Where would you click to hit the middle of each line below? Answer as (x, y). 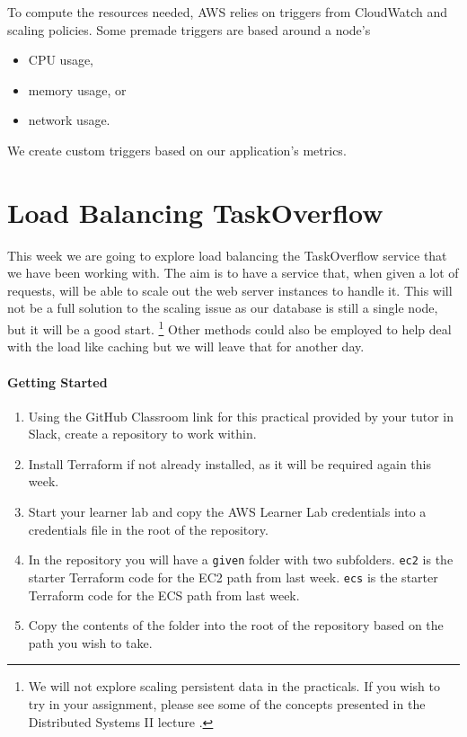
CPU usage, (61, 60)
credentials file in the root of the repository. (148, 529)
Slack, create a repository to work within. (142, 434)
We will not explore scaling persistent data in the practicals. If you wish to (234, 686)
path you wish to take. (90, 642)
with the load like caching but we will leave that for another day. (186, 346)
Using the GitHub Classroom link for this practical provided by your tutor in (241, 416)
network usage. (69, 120)
